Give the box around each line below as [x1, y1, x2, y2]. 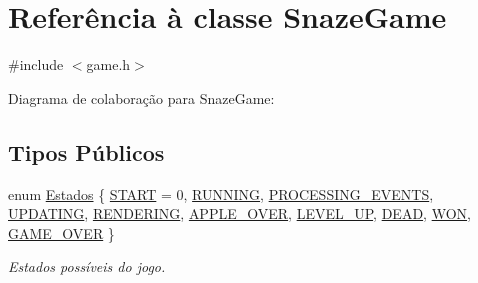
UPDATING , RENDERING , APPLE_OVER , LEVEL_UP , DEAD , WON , [8, 203, 471, 224]
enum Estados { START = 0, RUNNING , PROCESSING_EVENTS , [8, 183, 434, 204]
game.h [86, 54, 131, 75]
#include [8, 54, 64, 75]
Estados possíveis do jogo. [8, 256, 166, 277]
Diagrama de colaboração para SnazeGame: [8, 87, 275, 108]
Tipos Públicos [8, 136, 165, 167]
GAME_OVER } [8, 222, 115, 243]
